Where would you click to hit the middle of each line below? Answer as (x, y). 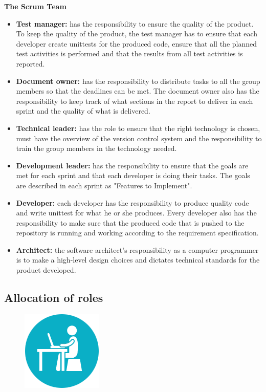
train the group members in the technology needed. (96, 148)
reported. (30, 63)
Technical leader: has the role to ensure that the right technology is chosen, (138, 128)
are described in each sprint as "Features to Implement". (104, 185)
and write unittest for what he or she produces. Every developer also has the (136, 213)
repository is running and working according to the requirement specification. (137, 233)
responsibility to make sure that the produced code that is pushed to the (130, 222)
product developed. (46, 270)
